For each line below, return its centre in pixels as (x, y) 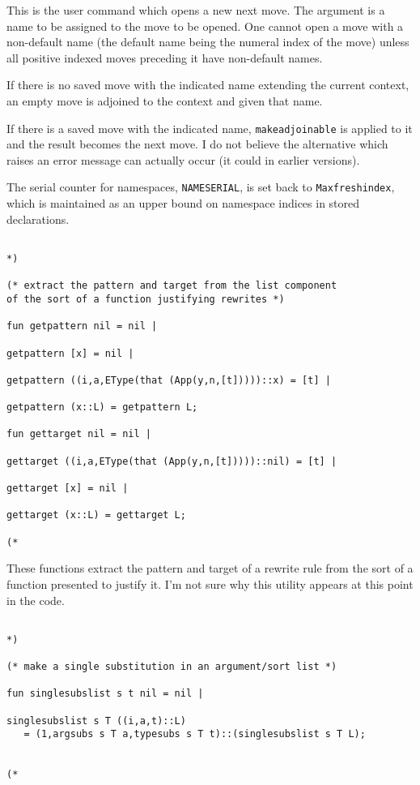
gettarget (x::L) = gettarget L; (96, 515)
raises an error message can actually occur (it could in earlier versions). (183, 159)
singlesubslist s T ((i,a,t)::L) (96, 721)
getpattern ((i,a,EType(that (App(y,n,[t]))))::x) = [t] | (169, 380)
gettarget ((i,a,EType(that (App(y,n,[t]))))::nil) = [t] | (172, 461)
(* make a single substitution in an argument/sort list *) (172, 667)
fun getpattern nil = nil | (82, 326)
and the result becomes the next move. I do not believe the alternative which (197, 144)
